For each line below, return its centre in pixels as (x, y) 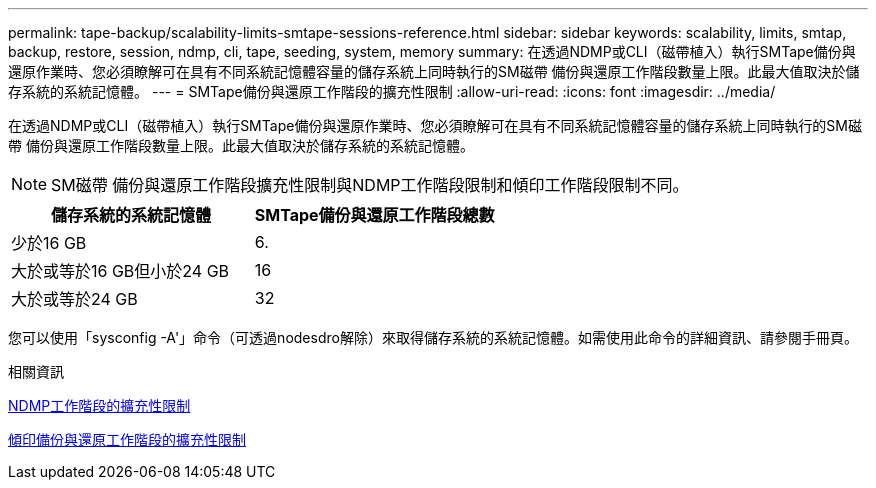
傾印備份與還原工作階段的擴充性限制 (127, 439)
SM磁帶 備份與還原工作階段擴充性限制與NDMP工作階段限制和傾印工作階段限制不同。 (370, 185)
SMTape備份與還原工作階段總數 (374, 215)
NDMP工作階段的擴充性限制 (99, 405)
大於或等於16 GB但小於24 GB (120, 271)
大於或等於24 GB (74, 299)
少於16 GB (49, 243)
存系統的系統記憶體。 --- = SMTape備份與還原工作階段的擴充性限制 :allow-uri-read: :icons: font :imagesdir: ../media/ (392, 91)
